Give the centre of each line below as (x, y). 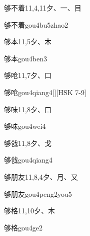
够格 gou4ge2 (23, 227)
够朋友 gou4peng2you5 (38, 193)
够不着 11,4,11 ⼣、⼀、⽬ (43, 8)
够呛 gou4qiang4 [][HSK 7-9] (45, 92)
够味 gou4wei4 (25, 126)
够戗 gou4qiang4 (28, 160)
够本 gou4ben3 (25, 58)
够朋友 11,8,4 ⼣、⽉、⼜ (41, 176)
